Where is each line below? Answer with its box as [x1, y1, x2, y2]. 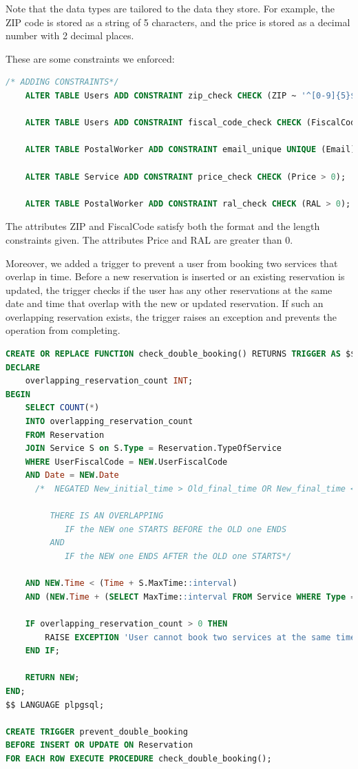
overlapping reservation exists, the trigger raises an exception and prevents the [6, 309, 337, 324]
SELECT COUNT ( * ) [25, 403, 100, 413]
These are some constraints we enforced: [6, 51, 175, 65]
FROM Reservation [25, 430, 105, 440]
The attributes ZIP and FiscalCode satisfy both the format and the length [6, 219, 320, 233]
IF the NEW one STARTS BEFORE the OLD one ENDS [64, 524, 287, 534]
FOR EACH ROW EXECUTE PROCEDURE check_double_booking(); [6, 753, 272, 763]
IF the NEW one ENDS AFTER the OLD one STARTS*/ [64, 551, 292, 561]
